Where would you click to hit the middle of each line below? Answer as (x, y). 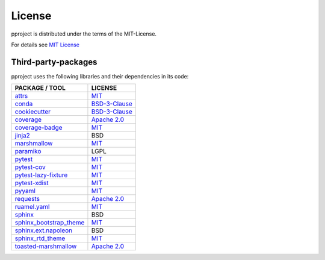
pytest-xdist (32, 183)
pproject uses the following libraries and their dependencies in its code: (100, 76)
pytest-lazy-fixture (41, 175)
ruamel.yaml (32, 207)
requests (27, 199)
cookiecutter (33, 112)
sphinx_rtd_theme (40, 238)
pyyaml (25, 191)
